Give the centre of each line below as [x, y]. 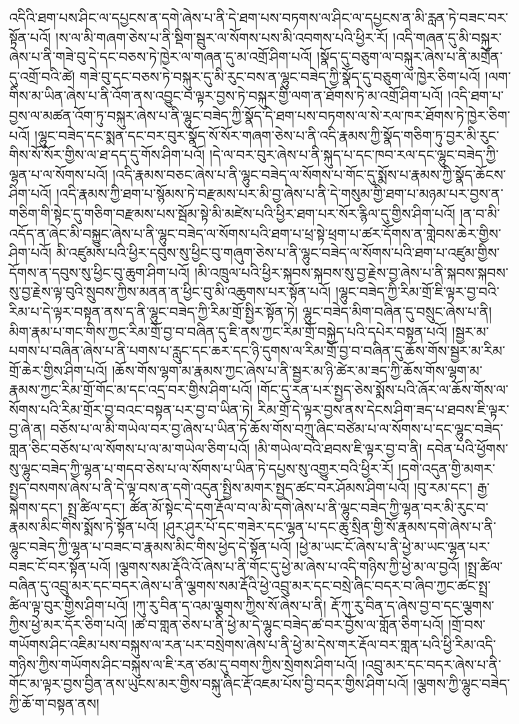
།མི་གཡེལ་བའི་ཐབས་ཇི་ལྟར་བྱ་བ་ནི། [338, 448]
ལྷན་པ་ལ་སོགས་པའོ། [58, 173]
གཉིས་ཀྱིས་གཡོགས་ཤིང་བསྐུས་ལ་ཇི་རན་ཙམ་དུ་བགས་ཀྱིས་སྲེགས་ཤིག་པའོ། [183, 663]
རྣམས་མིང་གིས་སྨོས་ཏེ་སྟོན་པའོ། [84, 526]
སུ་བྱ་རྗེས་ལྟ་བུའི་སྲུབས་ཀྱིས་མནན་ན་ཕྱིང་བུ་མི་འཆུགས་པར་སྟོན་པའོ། [170, 291]
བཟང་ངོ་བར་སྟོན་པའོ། [60, 565]
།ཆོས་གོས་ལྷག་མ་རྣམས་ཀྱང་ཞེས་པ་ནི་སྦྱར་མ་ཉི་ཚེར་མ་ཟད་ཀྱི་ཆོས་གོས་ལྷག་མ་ [297, 369]
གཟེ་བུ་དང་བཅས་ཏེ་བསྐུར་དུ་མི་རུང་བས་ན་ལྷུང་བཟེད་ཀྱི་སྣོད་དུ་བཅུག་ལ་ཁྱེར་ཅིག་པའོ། [280, 75]
